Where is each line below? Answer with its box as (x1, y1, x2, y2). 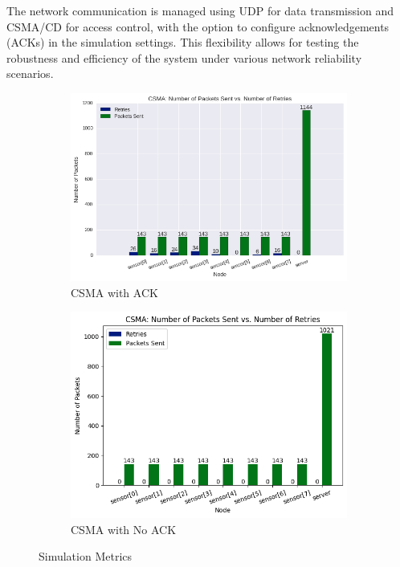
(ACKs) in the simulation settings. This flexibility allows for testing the (6, 34, 359, 51)
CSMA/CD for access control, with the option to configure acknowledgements (6, 18, 390, 35)
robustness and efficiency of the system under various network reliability (6, 49, 362, 66)
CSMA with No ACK (71, 520, 177, 537)
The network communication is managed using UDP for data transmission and (6, 2, 394, 18)
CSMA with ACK (71, 283, 158, 300)
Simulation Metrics (39, 548, 133, 565)
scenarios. (6, 65, 54, 82)
